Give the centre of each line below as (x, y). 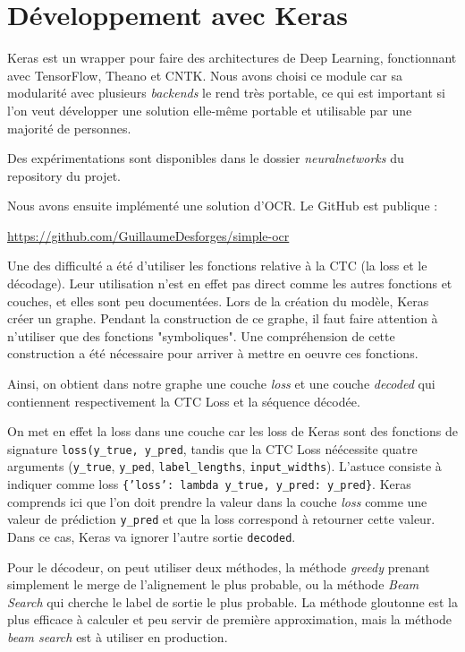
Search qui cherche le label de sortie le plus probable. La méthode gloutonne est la (233, 601)
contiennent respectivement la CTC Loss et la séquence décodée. (184, 401)
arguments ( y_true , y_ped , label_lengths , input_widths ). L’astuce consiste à (224, 466)
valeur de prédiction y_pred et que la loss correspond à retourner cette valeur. (221, 519)
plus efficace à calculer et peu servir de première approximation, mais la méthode (230, 619)
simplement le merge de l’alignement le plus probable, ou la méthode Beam (213, 584)
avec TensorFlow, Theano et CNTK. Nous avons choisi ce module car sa (205, 75)
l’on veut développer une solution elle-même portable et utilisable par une (210, 110)
